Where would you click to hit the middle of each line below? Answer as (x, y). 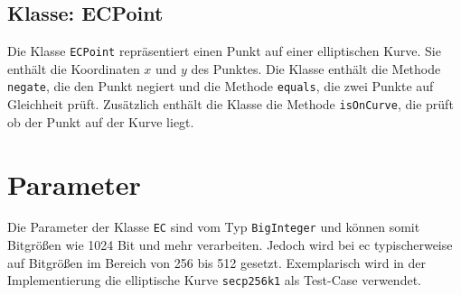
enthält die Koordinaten (74, 68)
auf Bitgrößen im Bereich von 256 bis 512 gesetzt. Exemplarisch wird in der (216, 262)
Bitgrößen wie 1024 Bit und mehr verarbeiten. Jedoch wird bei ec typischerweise (230, 245)
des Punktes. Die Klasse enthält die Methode (316, 68)
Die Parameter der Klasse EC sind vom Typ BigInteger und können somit (214, 227)
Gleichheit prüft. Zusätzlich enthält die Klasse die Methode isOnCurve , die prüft (230, 104)
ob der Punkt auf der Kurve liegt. (101, 121)
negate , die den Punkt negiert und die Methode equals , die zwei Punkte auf (221, 86)
